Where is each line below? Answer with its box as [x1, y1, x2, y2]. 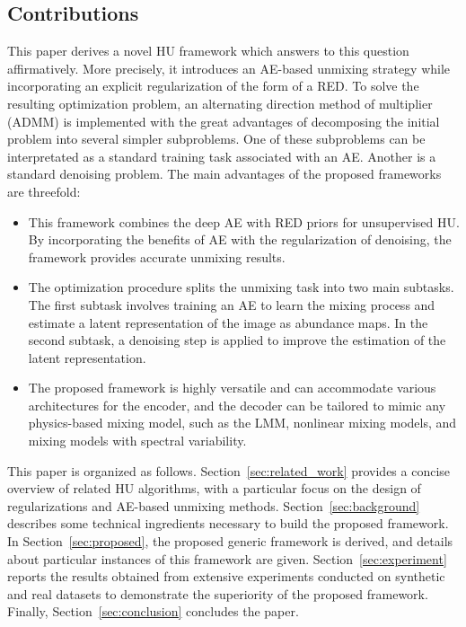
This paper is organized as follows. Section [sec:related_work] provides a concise [7, 461, 451, 480]
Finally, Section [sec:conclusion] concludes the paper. [7, 602, 299, 621]
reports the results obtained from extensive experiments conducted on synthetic [7, 567, 445, 586]
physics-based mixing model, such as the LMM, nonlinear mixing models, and [28, 413, 457, 432]
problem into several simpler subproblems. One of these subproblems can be [7, 129, 426, 148]
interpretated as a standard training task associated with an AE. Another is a [7, 146, 436, 165]
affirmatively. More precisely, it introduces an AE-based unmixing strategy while [7, 58, 451, 77]
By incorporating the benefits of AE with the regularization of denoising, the [28, 230, 452, 249]
